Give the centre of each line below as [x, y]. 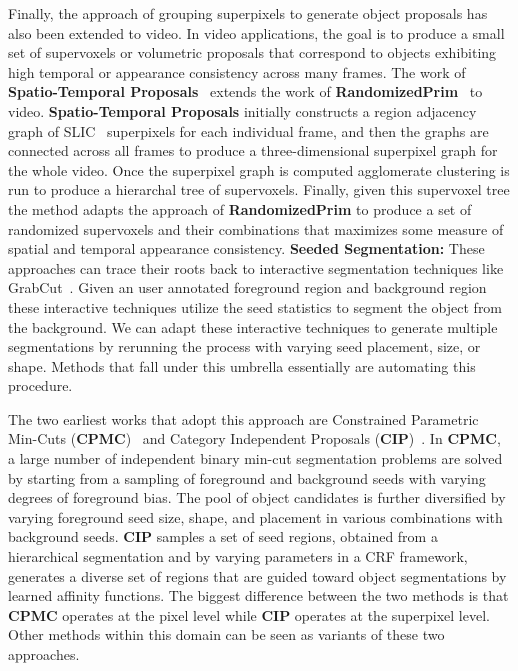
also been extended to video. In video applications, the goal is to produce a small [256, 32]
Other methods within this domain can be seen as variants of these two [226, 634]
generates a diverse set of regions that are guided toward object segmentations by [257, 575]
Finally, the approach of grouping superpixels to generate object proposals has [248, 13]
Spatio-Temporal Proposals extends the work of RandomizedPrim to [245, 91]
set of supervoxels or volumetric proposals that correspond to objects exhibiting [252, 52]
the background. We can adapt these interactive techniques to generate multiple [253, 326]
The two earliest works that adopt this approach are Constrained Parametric [243, 418]
